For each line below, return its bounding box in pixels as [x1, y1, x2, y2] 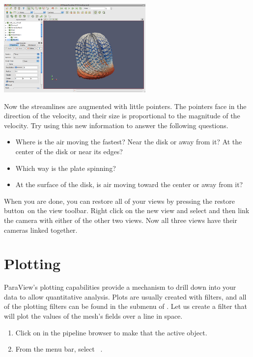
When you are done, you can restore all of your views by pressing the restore [4, 195, 235, 206]
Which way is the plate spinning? [15, 163, 116, 173]
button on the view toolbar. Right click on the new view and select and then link [4, 205, 250, 216]
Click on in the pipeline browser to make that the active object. [15, 327, 207, 337]
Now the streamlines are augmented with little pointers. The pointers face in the [4, 101, 247, 111]
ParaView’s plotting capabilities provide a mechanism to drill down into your [4, 282, 236, 292]
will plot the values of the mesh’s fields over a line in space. [4, 311, 183, 321]
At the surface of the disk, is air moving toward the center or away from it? [15, 179, 243, 190]
